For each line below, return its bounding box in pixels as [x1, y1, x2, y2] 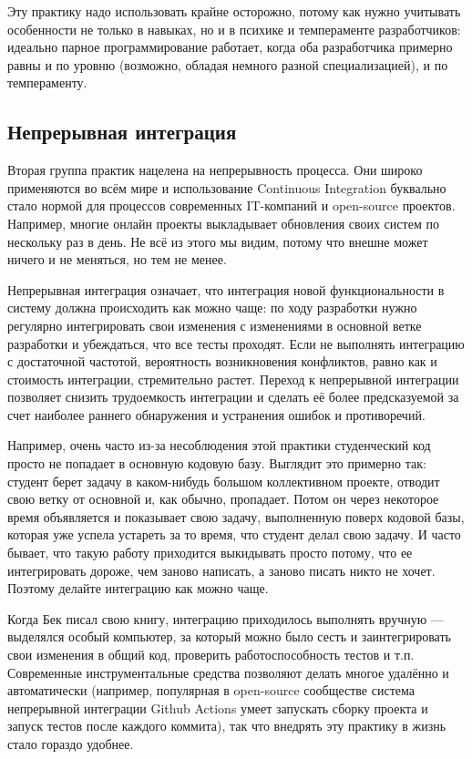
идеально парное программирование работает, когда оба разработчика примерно [7, 37, 453, 56]
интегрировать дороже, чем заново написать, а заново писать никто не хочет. [7, 560, 436, 580]
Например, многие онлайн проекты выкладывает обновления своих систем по [7, 213, 439, 232]
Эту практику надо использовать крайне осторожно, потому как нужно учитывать [7, 2, 461, 20]
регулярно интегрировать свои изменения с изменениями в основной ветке [7, 315, 422, 334]
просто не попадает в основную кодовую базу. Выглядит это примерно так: [7, 454, 426, 473]
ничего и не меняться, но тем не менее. [7, 250, 227, 269]
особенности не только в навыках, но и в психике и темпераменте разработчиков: [7, 19, 461, 38]
